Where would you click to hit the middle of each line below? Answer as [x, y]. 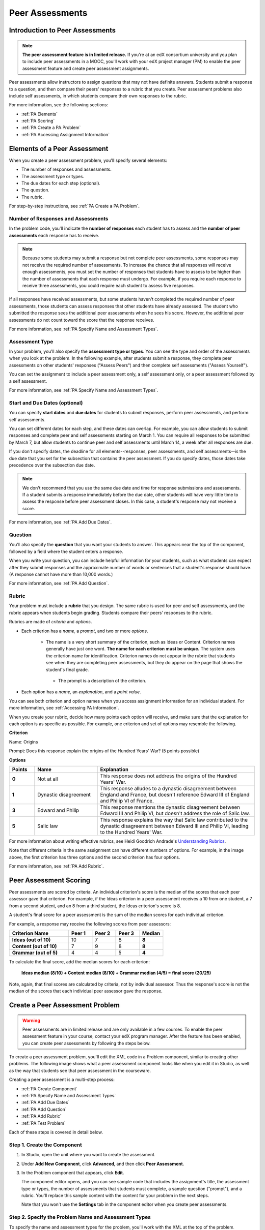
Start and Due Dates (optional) [46, 402]
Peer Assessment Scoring [50, 880]
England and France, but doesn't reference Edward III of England [175, 795]
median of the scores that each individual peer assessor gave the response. [86, 991]
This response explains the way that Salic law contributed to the [174, 820]
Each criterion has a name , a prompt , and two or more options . [85, 631]
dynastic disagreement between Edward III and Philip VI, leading [174, 826]
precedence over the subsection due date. [52, 465]
